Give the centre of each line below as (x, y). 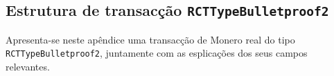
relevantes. (28, 67)
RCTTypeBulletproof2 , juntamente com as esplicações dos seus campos (157, 53)
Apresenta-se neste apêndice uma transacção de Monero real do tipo (150, 39)
